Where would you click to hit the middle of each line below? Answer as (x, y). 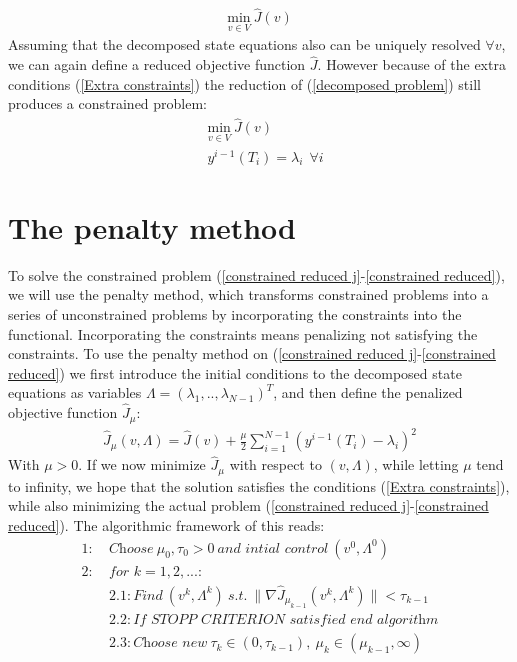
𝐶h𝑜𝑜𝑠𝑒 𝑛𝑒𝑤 (170, 643)
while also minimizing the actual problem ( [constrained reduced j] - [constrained (248, 505)
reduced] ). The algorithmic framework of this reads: (166, 524)
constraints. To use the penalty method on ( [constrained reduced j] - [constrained (252, 353)
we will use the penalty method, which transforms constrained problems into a (248, 294)
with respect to (275, 464)
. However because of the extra (411, 64)
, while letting (416, 464)
